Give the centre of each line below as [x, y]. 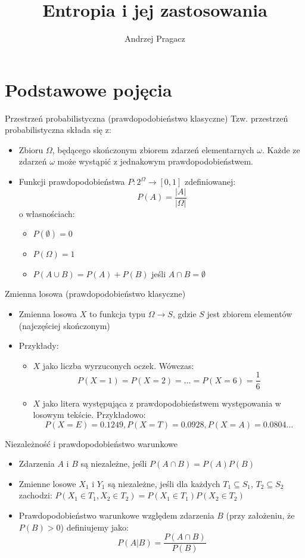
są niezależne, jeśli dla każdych [164, 483]
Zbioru [31, 149]
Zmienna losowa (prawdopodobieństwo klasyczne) [95, 294]
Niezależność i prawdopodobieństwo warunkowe [91, 443]
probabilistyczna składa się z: [58, 130]
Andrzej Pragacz [155, 38]
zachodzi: [35, 495]
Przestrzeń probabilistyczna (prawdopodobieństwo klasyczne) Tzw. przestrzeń [147, 118]
